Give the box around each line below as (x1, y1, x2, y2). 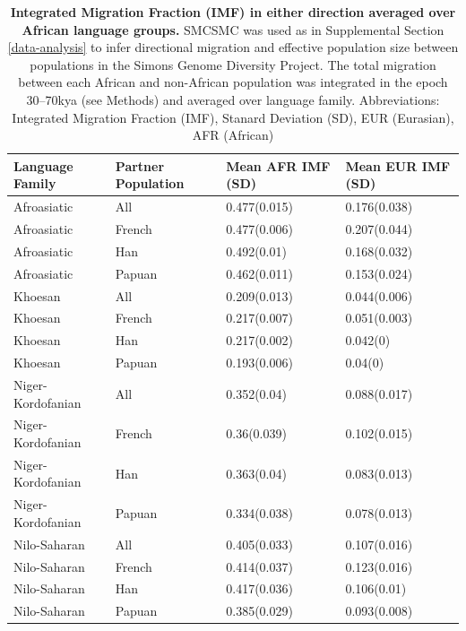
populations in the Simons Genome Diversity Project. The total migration (30, 55, 436, 73)
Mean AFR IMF (226, 156, 331, 175)
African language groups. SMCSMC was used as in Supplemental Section (22, 20, 444, 39)
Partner (115, 156, 165, 175)
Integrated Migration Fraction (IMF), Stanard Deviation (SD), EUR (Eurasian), (12, 108, 454, 126)
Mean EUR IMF (345, 156, 451, 175)
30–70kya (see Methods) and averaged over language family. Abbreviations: (26, 90, 440, 108)
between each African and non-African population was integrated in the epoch (18, 73, 448, 91)
